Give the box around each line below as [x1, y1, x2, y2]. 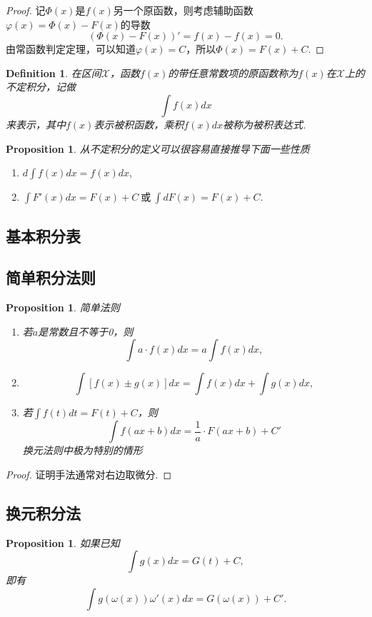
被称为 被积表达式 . [223, 116, 306, 131]
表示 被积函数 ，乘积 [94, 116, 184, 131]
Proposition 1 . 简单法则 [6, 300, 120, 315]
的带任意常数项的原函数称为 [168, 65, 298, 80]
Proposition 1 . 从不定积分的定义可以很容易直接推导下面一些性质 [6, 141, 310, 156]
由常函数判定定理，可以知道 [6, 41, 136, 56]
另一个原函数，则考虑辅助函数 [113, 3, 253, 17]
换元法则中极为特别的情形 [22, 443, 143, 458]
